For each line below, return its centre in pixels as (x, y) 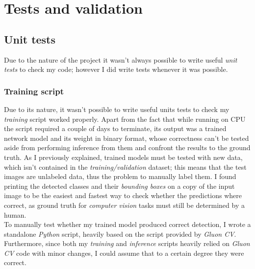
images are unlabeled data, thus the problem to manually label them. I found (120, 176)
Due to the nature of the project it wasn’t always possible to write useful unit (121, 59)
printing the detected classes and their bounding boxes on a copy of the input (119, 186)
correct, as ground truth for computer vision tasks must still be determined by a (124, 205)
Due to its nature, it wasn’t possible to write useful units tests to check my (117, 109)
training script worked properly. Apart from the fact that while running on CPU (125, 119)
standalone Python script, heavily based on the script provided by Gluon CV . (120, 234)
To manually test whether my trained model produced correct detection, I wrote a (127, 224)
